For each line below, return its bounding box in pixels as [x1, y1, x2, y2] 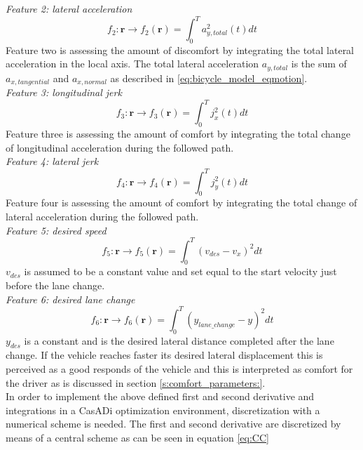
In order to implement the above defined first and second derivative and [6, 389, 315, 404]
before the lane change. [6, 278, 105, 293]
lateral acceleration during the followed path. [6, 209, 199, 223]
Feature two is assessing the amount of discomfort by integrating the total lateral [6, 42, 355, 57]
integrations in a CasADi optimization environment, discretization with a [6, 402, 320, 417]
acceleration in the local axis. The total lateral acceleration [6, 56, 259, 71]
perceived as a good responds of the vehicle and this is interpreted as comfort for [6, 361, 353, 376]
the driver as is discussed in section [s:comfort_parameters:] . [6, 375, 266, 390]
